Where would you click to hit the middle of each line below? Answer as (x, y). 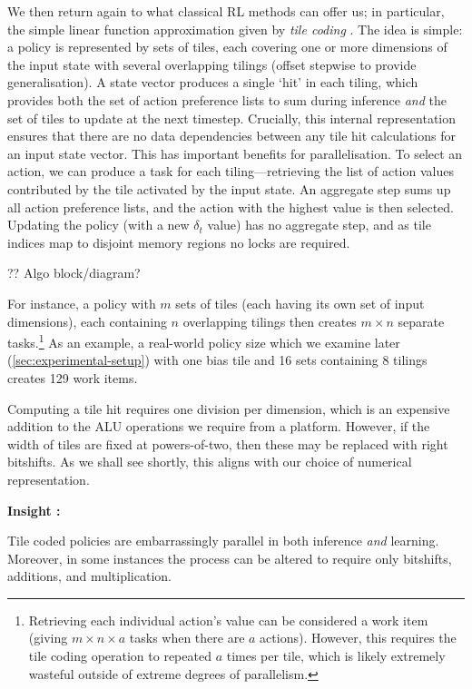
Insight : (34, 510)
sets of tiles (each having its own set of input (300, 303)
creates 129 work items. (73, 377)
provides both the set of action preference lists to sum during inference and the (227, 99)
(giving (48, 638)
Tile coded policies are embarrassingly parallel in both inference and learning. (223, 541)
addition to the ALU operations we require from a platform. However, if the (219, 426)
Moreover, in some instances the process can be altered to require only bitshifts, (230, 558)
